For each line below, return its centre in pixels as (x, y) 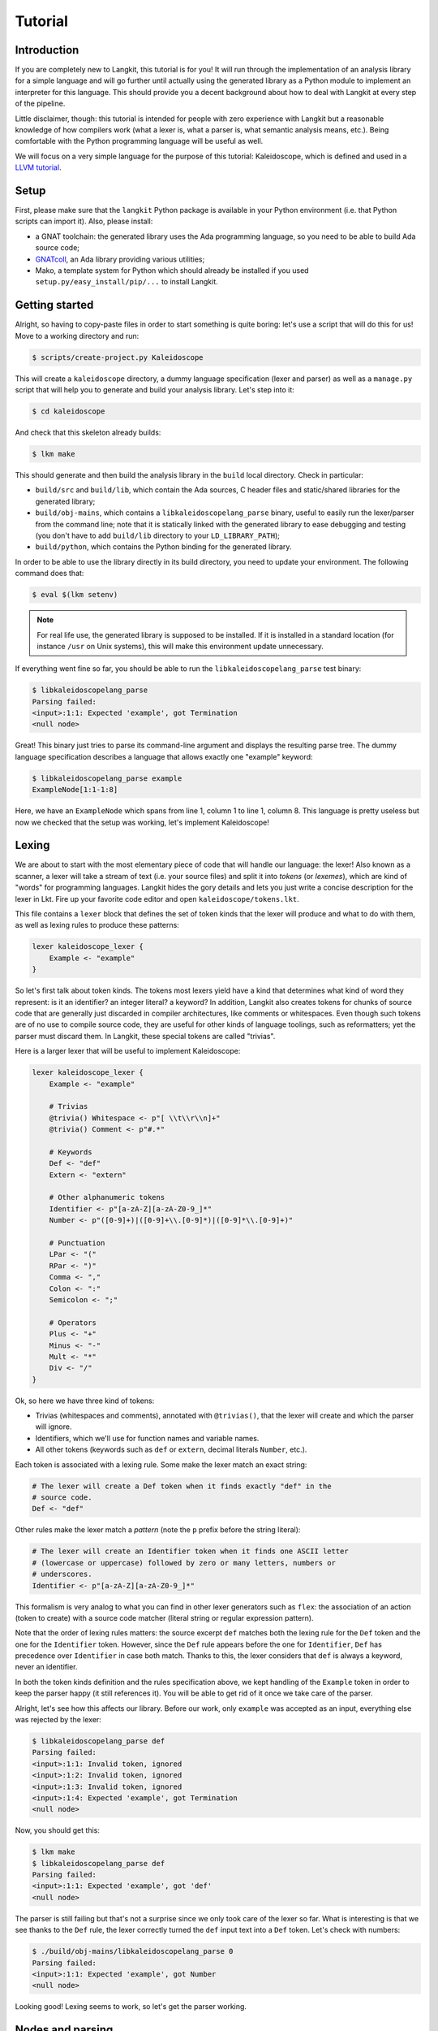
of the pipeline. (40, 104)
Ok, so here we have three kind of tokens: (85, 1401)
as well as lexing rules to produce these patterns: (97, 925)
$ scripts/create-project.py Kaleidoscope (118, 357)
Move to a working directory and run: (77, 336)
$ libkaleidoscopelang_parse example (107, 778)
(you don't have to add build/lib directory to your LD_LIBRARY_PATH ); (157, 535)
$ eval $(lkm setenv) (75, 595)
